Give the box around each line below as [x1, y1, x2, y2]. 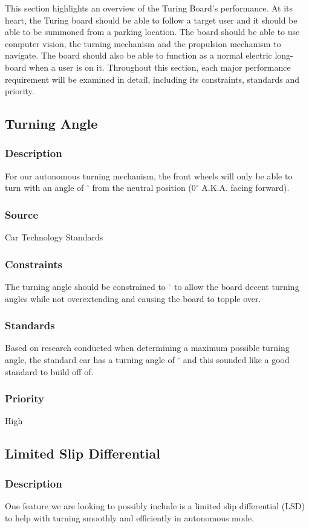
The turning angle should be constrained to [5, 280, 166, 292]
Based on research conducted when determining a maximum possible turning [5, 341, 290, 354]
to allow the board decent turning [174, 280, 299, 292]
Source [5, 207, 39, 222]
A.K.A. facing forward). [201, 181, 290, 194]
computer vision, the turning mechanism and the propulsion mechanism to [5, 37, 281, 50]
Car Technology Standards [5, 231, 103, 243]
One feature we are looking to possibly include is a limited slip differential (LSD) [5, 499, 305, 512]
